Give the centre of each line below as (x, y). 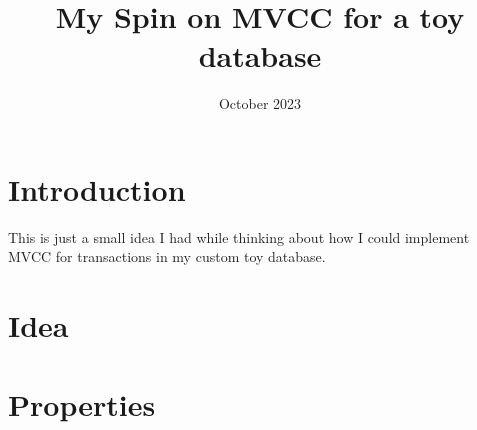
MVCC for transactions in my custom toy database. (167, 256)
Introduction (97, 188)
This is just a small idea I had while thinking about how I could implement (239, 236)
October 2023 (260, 103)
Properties (82, 403)
